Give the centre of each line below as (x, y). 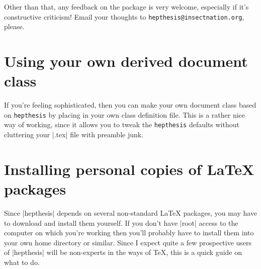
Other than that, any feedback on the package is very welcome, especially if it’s (126, 7)
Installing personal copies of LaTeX (129, 169)
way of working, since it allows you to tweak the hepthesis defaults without (122, 124)
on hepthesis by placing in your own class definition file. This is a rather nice (125, 114)
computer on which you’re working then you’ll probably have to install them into (129, 233)
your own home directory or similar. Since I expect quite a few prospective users (128, 242)
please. (14, 26)
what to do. (22, 262)
